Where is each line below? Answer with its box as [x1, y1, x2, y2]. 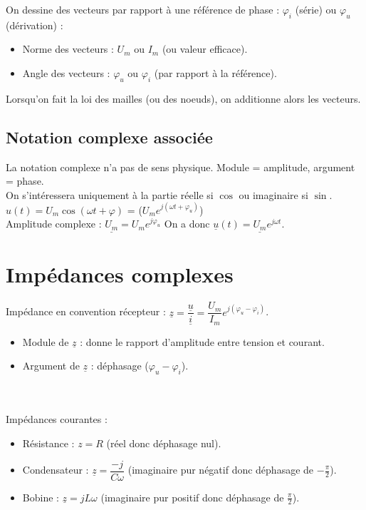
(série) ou [295, 2, 337, 16]
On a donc [164, 216, 210, 231]
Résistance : [22, 435, 75, 450]
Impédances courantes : [6, 412, 108, 427]
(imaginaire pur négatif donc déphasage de [127, 462, 314, 476]
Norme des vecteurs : [22, 41, 114, 56]
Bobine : [22, 489, 59, 504]
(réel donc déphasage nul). [106, 435, 221, 450]
